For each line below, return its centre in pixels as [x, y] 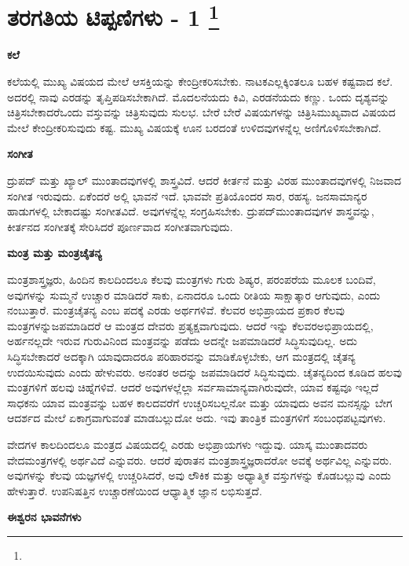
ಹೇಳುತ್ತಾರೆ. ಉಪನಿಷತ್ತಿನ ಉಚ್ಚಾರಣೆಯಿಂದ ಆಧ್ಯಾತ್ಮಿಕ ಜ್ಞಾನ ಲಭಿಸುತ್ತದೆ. [135, 490]
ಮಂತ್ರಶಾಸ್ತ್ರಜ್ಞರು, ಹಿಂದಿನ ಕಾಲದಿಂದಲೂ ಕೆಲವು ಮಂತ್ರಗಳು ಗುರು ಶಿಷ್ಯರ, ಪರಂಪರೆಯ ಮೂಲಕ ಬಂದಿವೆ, [192, 279]
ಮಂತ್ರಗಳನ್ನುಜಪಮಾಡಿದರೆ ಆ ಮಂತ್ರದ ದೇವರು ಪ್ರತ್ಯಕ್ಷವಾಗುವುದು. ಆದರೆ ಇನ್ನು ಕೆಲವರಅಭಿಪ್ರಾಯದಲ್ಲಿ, [190, 325]
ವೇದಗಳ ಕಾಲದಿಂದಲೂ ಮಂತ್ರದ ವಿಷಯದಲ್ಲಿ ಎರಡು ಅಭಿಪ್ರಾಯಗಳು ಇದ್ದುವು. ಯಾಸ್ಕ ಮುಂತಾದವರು [188, 444]
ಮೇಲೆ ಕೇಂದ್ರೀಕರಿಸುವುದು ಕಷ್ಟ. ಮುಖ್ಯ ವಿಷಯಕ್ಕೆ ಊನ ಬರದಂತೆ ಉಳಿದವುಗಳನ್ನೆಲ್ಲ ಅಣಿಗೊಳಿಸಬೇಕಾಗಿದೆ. [194, 127]
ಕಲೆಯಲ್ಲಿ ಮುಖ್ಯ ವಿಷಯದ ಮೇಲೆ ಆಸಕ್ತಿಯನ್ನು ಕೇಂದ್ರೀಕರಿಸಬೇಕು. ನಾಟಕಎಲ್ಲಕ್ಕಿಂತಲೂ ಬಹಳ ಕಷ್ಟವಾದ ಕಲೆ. [200, 81]
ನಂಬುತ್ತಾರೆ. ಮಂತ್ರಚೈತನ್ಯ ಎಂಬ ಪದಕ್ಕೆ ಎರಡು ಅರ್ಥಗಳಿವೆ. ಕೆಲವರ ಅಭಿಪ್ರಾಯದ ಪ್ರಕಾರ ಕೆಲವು [176, 310]
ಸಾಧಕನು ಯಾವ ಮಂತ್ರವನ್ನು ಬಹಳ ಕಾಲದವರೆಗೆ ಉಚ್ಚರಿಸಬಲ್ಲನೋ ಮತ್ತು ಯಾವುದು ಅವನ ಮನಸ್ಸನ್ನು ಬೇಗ [200, 402]
